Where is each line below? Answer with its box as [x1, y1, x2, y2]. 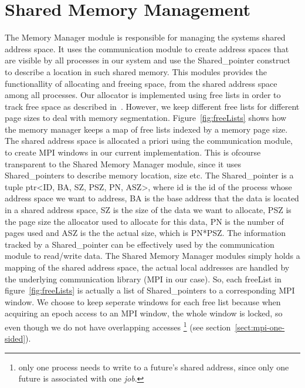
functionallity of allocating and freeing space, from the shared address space [5, 77, 277, 89]
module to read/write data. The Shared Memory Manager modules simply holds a [5, 249, 300, 262]
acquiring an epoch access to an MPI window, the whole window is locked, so [5, 307, 283, 319]
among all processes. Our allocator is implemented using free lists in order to [5, 89, 281, 101]
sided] [5, 332, 26, 345]
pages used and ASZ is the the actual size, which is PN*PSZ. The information [5, 227, 286, 239]
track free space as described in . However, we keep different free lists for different [5, 100, 300, 112]
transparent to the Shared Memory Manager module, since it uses [5, 157, 242, 170]
